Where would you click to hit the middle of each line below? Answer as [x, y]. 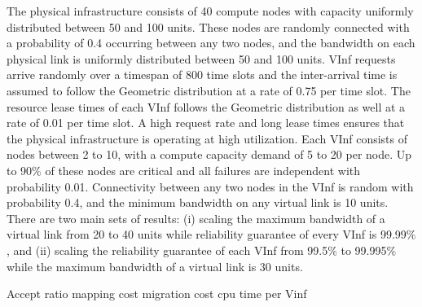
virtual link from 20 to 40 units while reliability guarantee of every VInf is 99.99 [207, 234]
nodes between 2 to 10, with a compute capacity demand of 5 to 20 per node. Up [209, 154]
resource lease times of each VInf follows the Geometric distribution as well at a [206, 106]
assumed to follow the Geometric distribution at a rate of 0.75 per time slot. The [209, 90]
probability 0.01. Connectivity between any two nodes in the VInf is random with [210, 186]
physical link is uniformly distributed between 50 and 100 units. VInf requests [201, 58]
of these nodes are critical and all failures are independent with [203, 170]
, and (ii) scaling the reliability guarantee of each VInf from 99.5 [167, 250]
